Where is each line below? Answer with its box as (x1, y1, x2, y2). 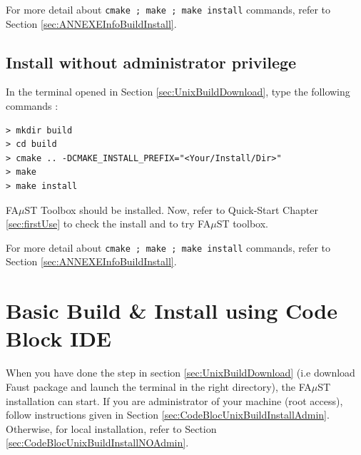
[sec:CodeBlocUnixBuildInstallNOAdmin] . (6, 435, 189, 450)
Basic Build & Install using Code (6, 296, 337, 325)
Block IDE (6, 324, 112, 353)
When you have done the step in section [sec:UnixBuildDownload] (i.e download (6, 365, 355, 380)
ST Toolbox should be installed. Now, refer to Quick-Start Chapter (24, 202, 318, 217)
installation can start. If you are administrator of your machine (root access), (6, 393, 343, 408)
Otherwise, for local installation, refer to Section (6, 421, 217, 436)
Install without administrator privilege (6, 51, 297, 73)
